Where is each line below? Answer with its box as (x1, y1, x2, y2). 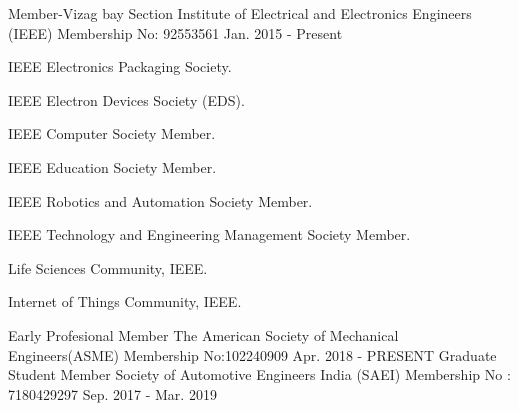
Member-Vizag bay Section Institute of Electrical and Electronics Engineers (8, 3, 472, 23)
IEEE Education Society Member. (8, 156, 217, 177)
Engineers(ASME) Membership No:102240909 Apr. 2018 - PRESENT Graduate (8, 344, 497, 365)
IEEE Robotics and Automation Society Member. (8, 190, 313, 211)
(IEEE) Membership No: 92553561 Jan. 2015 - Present (8, 22, 343, 43)
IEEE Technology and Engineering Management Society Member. (8, 224, 411, 245)
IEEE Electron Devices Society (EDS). (8, 89, 245, 110)
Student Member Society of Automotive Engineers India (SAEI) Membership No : (8, 364, 511, 385)
